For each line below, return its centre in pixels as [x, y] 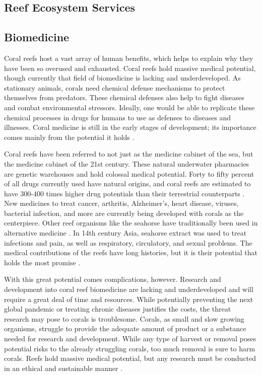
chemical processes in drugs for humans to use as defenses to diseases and [118, 117]
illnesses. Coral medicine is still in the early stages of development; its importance [130, 127]
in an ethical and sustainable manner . [63, 368]
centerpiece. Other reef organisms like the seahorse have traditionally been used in [131, 223]
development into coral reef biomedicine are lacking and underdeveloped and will [129, 289]
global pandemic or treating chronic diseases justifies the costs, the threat [118, 309]
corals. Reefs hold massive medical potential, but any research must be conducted [130, 358]
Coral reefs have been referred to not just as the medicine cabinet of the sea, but [129, 154]
